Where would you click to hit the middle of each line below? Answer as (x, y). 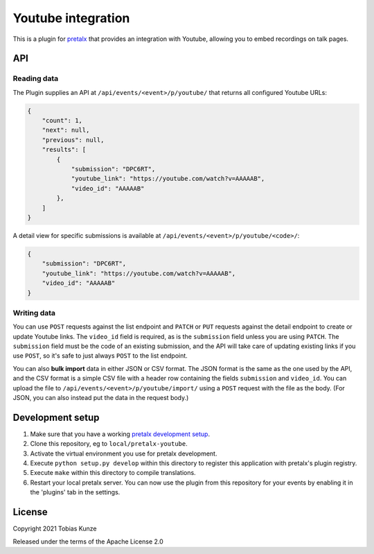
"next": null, (66, 130)
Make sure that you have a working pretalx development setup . (120, 434)
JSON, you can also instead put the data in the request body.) (101, 397)
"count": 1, (62, 121)
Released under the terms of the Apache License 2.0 (88, 542)
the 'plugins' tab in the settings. (75, 492)
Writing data (34, 313)
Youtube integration (71, 18)
